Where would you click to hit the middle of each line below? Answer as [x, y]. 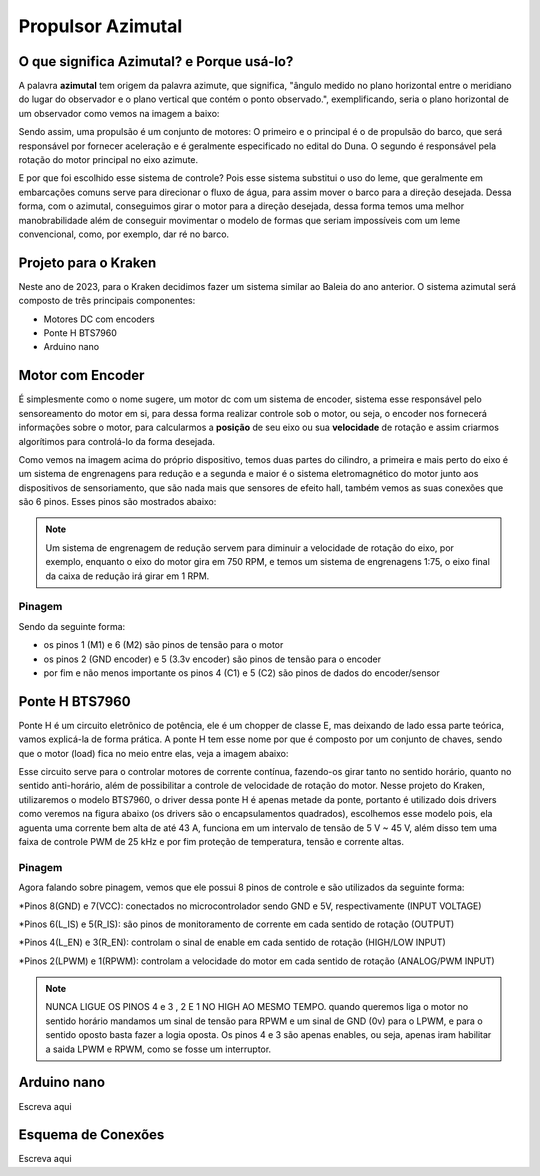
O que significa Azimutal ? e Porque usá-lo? [156, 61]
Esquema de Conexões [91, 1135]
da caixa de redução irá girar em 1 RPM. [127, 576]
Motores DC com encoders [99, 319]
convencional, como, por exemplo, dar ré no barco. [124, 234]
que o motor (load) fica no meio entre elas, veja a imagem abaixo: [153, 753]
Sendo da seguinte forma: [72, 626]
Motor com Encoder [81, 375]
